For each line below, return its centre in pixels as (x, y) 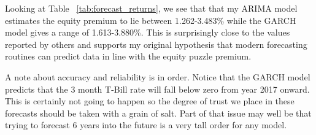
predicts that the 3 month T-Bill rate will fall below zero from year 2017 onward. (157, 89)
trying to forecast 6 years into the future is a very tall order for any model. (146, 125)
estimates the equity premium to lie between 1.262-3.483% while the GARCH (151, 20)
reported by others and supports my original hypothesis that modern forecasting (156, 44)
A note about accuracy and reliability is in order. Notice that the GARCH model (158, 76)
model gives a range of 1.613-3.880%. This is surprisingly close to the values (148, 32)
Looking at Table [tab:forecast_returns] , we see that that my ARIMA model (151, 8)
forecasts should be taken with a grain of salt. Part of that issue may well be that (158, 113)
